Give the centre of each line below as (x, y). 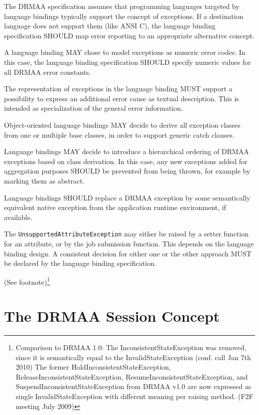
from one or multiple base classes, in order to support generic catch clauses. (119, 134)
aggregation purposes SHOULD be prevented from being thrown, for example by (127, 171)
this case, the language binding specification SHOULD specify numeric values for (128, 62)
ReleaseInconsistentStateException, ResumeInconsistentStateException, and (132, 376)
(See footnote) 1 (27, 281)
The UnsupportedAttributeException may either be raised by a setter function (126, 234)
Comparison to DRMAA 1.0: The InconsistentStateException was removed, (131, 347)
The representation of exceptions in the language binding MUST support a (118, 89)
